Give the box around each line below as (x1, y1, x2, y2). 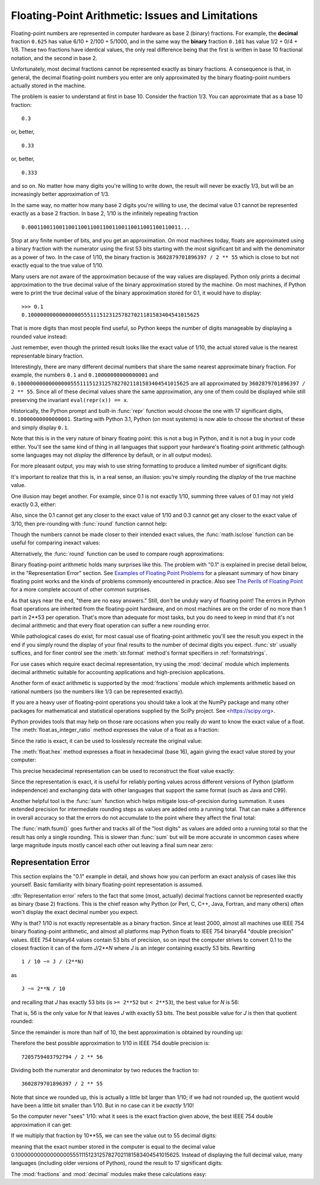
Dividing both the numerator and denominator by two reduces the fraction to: (11, 1066, 199, 1073)
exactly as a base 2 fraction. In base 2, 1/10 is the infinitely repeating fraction (11, 210, 199, 217)
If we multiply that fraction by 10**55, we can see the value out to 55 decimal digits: (11, 1132, 217, 1139)
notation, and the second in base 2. (11, 54, 98, 62)
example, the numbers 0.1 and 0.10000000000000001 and (11, 371, 159, 378)
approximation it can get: (11, 1121, 72, 1128)
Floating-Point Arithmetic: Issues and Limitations (11, 9, 258, 22)
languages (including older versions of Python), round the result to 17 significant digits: (11, 1159, 223, 1167)
